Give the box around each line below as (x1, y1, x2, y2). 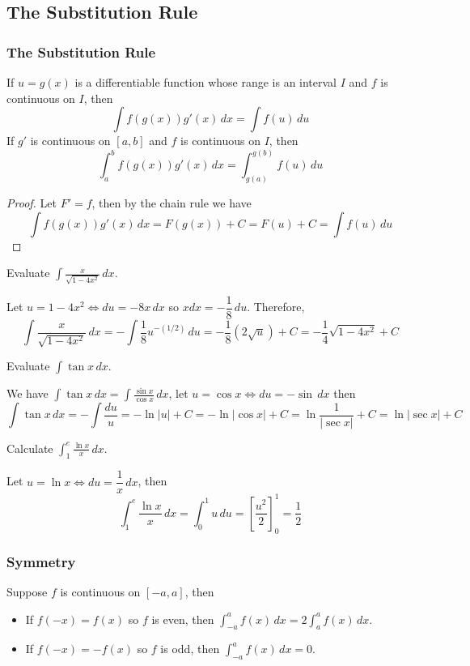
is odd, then (160, 640, 220, 657)
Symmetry (6, 551, 76, 571)
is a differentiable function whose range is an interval (74, 74, 337, 90)
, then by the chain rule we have (91, 194, 252, 211)
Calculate (6, 439, 53, 456)
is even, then (151, 610, 214, 627)
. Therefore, (247, 298, 305, 315)
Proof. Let (6, 194, 57, 211)
